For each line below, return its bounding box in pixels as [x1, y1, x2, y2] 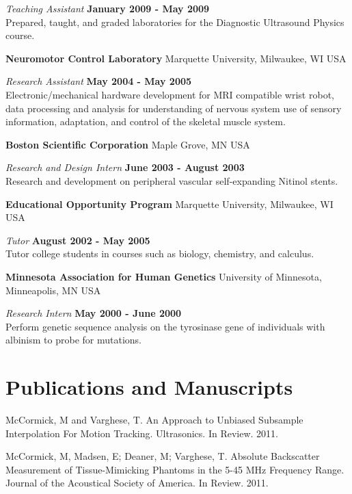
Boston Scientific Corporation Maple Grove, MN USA [5, 137, 250, 151]
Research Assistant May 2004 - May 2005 [5, 74, 192, 88]
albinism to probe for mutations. [5, 333, 141, 347]
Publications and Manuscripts [5, 373, 293, 401]
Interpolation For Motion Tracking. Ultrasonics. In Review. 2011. [5, 426, 278, 440]
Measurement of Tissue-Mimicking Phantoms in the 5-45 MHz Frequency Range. [5, 462, 344, 476]
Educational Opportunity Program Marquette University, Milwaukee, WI [5, 196, 334, 211]
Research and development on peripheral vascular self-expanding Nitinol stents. [5, 173, 338, 187]
